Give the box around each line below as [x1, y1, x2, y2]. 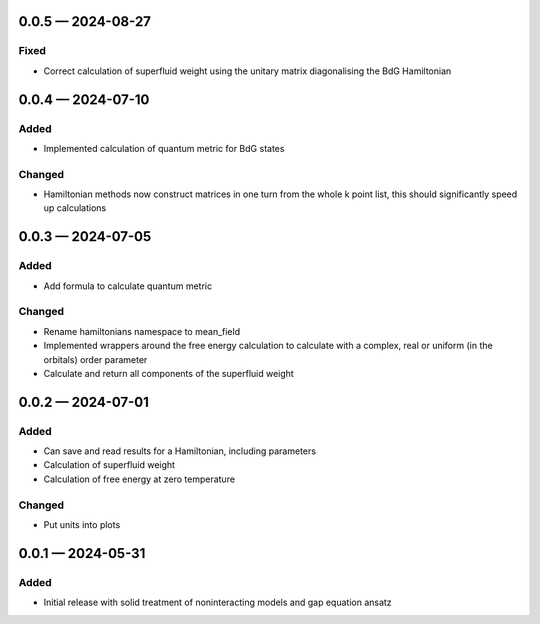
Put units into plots [43, 519, 121, 530]
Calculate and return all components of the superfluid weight [43, 367, 294, 379]
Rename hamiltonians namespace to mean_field [43, 325, 240, 337]
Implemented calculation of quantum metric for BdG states [43, 142, 285, 154]
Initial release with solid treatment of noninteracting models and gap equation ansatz [43, 596, 392, 609]
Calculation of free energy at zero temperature [43, 473, 235, 485]
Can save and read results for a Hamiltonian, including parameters [43, 445, 317, 457]
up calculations [43, 202, 107, 214]
